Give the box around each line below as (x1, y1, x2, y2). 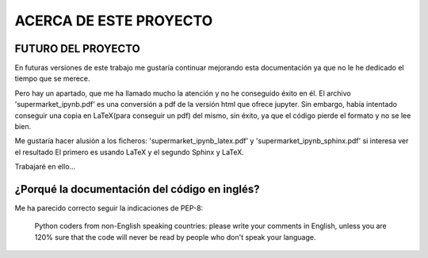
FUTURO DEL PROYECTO (14, 42, 140, 55)
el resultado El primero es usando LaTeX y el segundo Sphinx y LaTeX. (14, 147, 245, 157)
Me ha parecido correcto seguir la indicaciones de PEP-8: (14, 203, 204, 213)
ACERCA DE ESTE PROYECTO (14, 12, 213, 29)
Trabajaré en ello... (14, 162, 76, 172)
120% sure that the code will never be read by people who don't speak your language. (34, 232, 316, 241)
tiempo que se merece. (14, 74, 90, 83)
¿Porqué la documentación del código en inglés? (14, 183, 261, 195)
